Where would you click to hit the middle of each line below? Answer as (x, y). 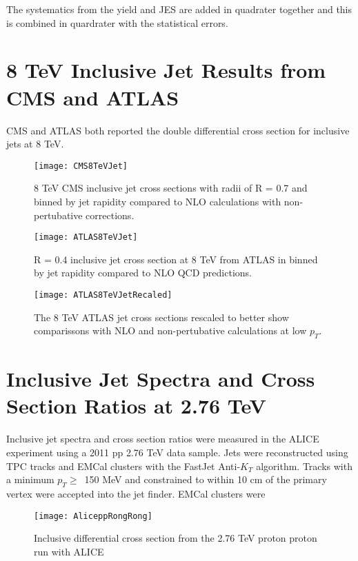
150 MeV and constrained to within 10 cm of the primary (206, 479)
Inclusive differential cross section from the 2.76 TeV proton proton (176, 538)
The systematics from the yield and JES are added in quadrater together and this (179, 9)
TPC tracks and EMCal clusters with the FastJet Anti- (123, 466)
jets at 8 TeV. (35, 144)
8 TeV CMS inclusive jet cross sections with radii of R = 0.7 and (171, 188)
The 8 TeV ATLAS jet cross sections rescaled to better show (161, 317)
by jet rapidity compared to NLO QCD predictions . (143, 273)
